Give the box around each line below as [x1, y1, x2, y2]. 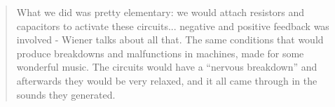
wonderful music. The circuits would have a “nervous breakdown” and [16, 59, 317, 74]
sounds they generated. [16, 87, 116, 101]
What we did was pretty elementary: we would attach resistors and [16, 5, 305, 19]
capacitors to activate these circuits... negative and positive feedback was [16, 18, 329, 33]
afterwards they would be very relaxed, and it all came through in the [16, 73, 317, 87]
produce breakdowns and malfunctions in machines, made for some [16, 45, 304, 60]
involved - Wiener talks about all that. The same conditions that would [16, 32, 324, 47]
